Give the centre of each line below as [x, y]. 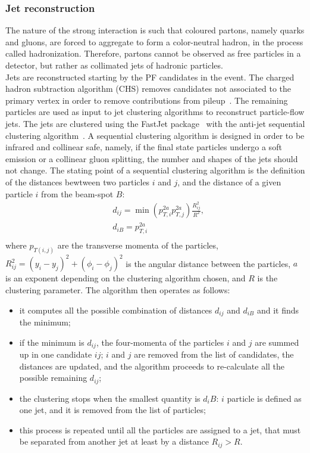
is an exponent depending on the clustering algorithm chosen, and [126, 278]
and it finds [278, 310]
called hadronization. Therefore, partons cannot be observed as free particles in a [153, 53]
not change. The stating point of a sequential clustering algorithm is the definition [155, 170]
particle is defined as [264, 398]
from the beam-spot [77, 193]
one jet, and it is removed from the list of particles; [112, 410]
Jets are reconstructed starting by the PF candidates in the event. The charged [150, 77]
